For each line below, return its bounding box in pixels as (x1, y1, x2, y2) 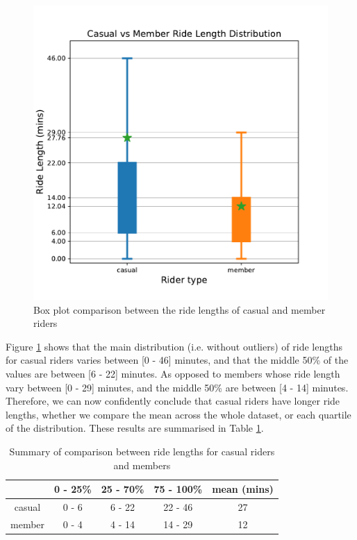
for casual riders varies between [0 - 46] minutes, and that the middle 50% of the (6, 353, 349, 367)
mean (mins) (212, 482, 274, 496)
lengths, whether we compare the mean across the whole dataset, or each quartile (6, 407, 351, 421)
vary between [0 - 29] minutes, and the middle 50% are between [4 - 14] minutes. (6, 380, 349, 394)
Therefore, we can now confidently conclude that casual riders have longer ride (6, 394, 340, 408)
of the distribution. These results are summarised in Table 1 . (6, 421, 264, 435)
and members (113, 457, 171, 472)
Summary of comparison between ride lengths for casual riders (9, 444, 275, 458)
